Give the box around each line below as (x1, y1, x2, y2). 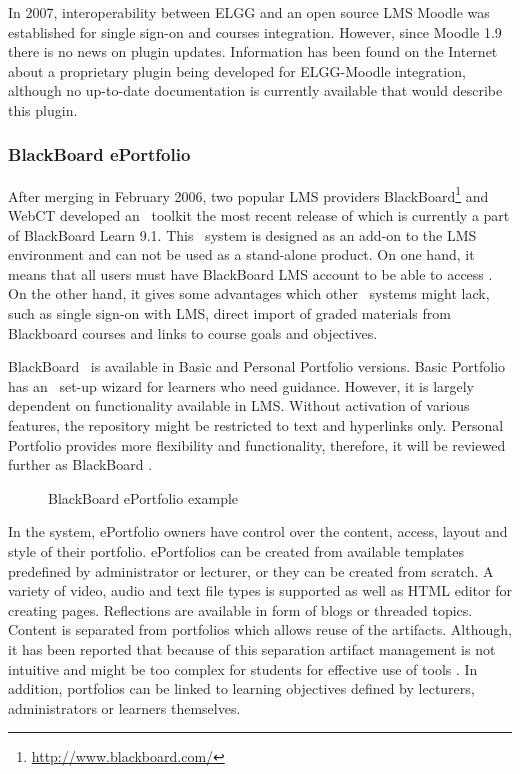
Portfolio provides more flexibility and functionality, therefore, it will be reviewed (8, 434, 506, 455)
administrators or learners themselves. (8, 697, 241, 718)
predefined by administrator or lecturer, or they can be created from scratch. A (8, 560, 494, 581)
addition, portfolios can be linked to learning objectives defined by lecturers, (8, 678, 475, 699)
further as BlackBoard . (8, 454, 153, 475)
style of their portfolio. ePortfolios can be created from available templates (8, 540, 465, 561)
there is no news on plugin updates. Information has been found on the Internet (8, 41, 498, 62)
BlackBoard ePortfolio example (48, 487, 239, 508)
